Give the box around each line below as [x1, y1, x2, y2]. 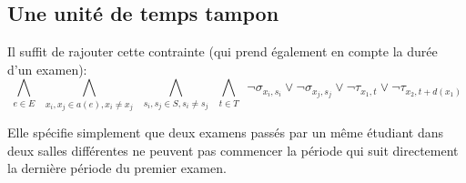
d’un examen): [7, 59, 87, 78]
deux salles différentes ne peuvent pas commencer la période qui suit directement [7, 140, 459, 159]
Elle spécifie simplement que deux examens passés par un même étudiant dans [7, 123, 444, 142]
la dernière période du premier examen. [7, 158, 227, 178]
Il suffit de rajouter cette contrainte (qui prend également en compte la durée [7, 42, 438, 61]
